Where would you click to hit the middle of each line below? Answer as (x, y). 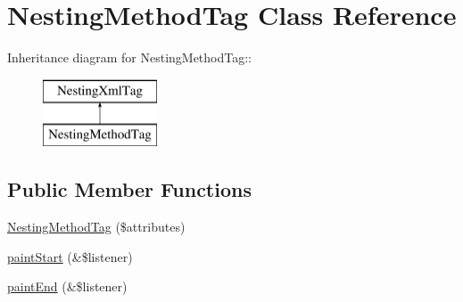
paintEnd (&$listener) (67, 286)
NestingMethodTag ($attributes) (96, 227)
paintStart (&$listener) (70, 256)
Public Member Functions (129, 189)
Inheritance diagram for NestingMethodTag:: (130, 57)
